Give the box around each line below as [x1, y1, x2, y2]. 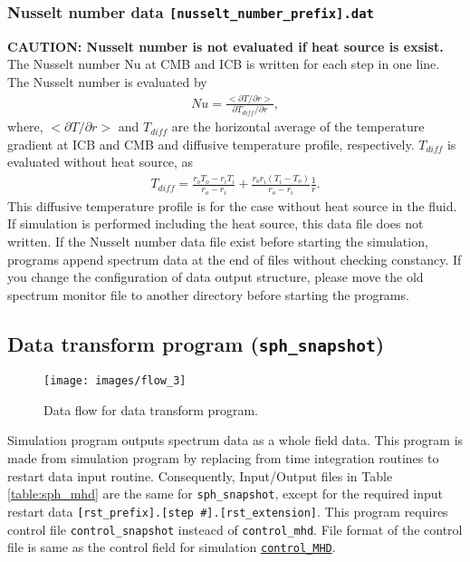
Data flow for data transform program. [43, 400, 258, 419]
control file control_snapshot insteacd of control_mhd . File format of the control [7, 519, 463, 538]
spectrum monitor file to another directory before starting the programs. [7, 285, 409, 304]
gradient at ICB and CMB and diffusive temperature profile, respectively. [7, 134, 415, 153]
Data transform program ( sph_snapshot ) [7, 329, 385, 357]
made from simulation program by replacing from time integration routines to [7, 449, 439, 467]
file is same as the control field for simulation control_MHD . [7, 538, 336, 557]
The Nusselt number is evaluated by [7, 72, 207, 91]
